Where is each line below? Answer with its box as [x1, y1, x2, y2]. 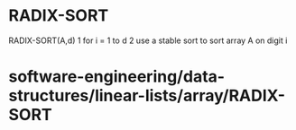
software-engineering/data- [8, 66, 226, 87]
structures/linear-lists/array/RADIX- [8, 86, 286, 106]
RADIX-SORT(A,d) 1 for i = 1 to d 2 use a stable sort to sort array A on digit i [8, 35, 288, 46]
